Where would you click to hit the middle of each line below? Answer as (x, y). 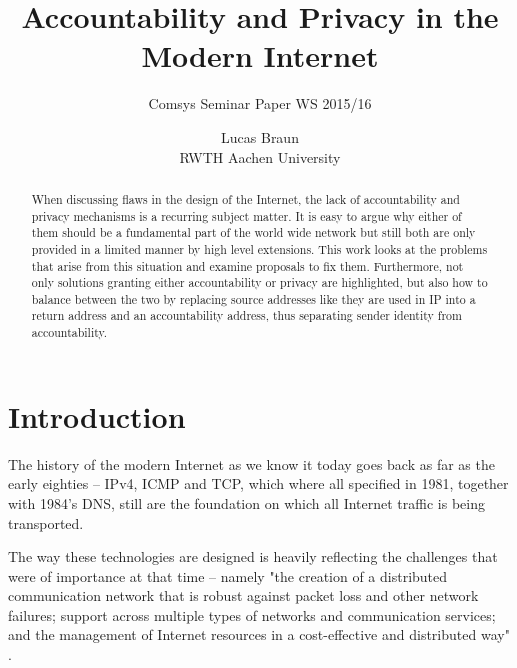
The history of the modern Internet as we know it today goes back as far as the (251, 463)
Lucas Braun (260, 136)
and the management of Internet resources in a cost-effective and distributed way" (259, 634)
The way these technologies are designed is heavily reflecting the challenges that (253, 556)
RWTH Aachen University (260, 156)
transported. (46, 522)
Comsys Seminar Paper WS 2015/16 (260, 103)
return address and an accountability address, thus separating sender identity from (246, 315)
